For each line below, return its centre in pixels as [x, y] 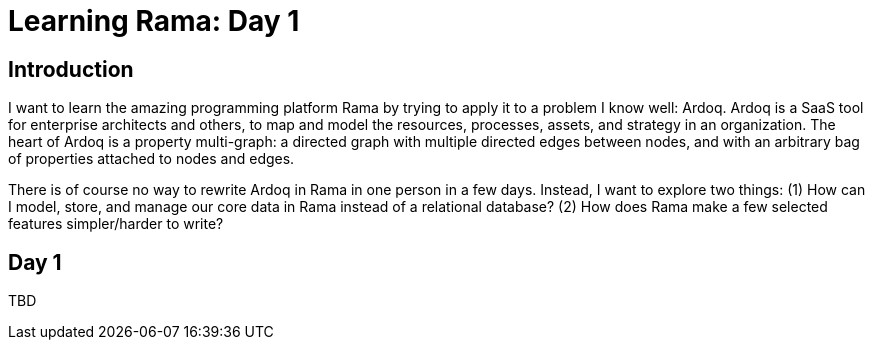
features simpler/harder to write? [116, 224]
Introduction [71, 69]
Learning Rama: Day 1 [154, 21]
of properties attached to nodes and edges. [151, 159]
